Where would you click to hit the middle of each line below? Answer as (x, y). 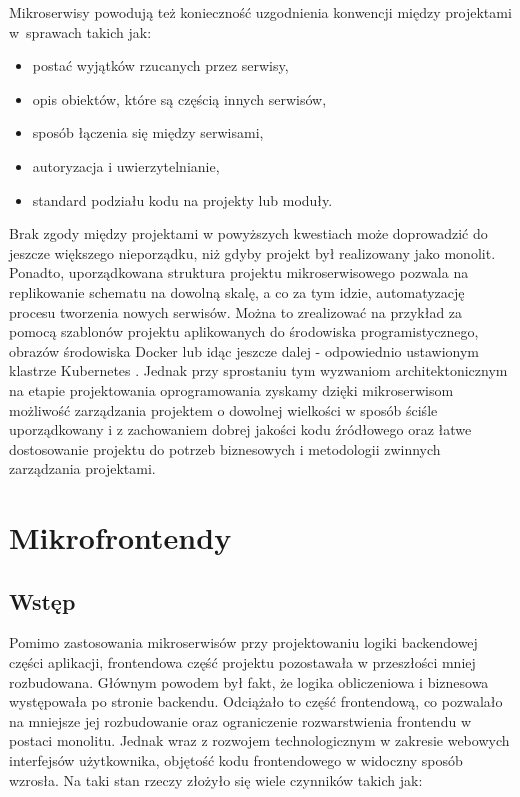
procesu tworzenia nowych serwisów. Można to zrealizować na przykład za (236, 311)
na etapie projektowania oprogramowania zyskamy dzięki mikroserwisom (231, 389)
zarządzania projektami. (82, 468)
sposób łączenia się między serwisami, (148, 132)
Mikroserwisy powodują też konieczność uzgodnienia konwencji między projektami (260, 12)
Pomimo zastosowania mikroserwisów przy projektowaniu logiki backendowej (243, 642)
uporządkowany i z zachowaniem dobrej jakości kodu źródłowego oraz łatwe (240, 429)
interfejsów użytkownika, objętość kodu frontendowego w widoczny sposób (236, 760)
